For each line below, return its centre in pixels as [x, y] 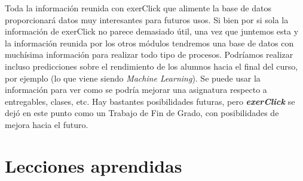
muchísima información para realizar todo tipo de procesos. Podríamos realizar [149, 54]
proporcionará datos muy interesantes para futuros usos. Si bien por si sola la [147, 19]
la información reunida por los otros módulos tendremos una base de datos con [149, 43]
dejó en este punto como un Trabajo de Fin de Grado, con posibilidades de [142, 113]
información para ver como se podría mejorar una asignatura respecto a [136, 90]
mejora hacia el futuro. [47, 124]
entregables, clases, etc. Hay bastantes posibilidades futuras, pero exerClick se [150, 101]
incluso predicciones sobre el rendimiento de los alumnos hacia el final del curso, [151, 66]
